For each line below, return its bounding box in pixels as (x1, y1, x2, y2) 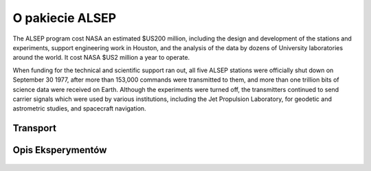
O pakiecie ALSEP (12, 10, 117, 25)
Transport (12, 122, 56, 134)
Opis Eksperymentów (12, 144, 107, 156)
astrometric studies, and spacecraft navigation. (12, 104, 147, 113)
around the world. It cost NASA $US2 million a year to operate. (12, 54, 190, 62)
